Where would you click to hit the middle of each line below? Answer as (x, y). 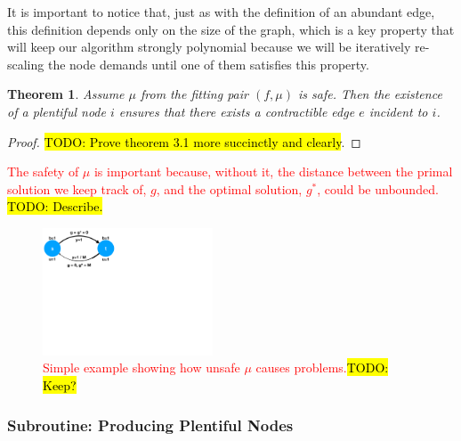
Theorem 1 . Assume (66, 94)
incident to (398, 111)
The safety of (43, 171)
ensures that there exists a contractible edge (237, 111)
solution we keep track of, (77, 188)
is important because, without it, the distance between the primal (273, 171)
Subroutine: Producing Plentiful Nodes (150, 425)
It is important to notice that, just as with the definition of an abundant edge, (221, 12)
